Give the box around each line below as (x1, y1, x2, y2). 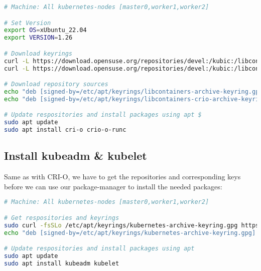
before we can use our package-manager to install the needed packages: (4, 181, 222, 191)
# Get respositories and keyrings (4, 214, 119, 221)
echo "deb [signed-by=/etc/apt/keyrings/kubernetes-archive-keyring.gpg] (4, 229, 256, 236)
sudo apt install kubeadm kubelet (4, 259, 119, 267)
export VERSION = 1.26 (4, 34, 73, 42)
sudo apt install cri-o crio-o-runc (4, 126, 126, 134)
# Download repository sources (4, 81, 108, 88)
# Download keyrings (4, 50, 73, 57)
